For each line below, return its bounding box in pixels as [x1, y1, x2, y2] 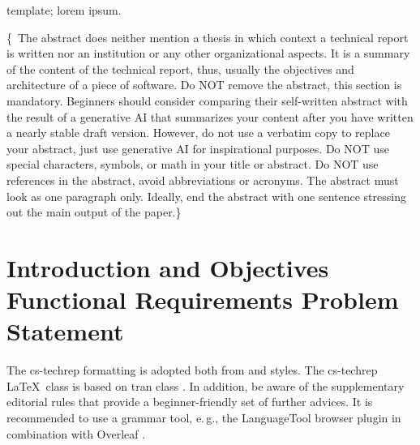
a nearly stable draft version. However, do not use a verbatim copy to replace [6, 124, 390, 141]
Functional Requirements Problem [6, 283, 399, 316]
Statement [6, 314, 124, 348]
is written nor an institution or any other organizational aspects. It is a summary [6, 45, 410, 62]
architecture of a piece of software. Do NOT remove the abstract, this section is [6, 76, 402, 93]
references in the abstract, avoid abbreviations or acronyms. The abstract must [6, 171, 399, 188]
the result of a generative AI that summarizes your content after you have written [6, 108, 414, 125]
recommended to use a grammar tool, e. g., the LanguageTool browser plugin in [6, 409, 401, 426]
